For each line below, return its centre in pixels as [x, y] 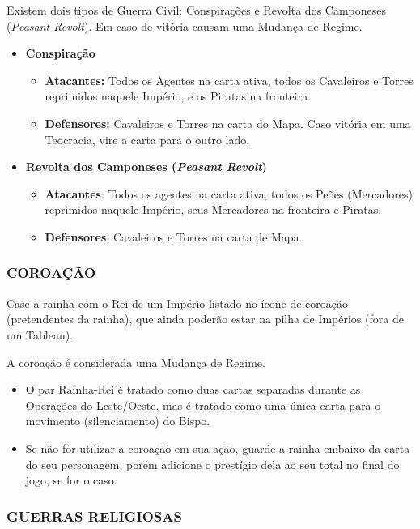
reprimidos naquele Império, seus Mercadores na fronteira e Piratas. [213, 209]
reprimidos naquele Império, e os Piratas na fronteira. [178, 96]
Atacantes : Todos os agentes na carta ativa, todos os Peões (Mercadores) [229, 193]
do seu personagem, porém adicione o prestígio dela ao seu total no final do [212, 464]
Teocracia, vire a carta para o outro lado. [147, 139]
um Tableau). [40, 334]
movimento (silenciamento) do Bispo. [118, 421]
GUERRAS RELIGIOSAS [94, 516]
